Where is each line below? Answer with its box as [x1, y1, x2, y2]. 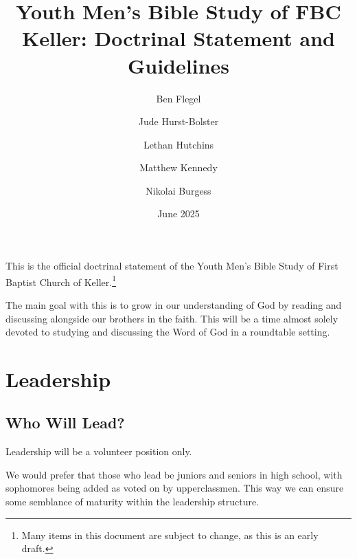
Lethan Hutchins [143, 137, 214, 151]
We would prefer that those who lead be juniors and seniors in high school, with [5, 467, 343, 481]
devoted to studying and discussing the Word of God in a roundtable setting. [5, 325, 330, 339]
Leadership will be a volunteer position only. [5, 444, 192, 459]
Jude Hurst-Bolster [138, 114, 219, 129]
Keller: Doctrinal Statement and [21, 24, 336, 52]
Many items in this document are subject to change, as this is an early [21, 527, 319, 542]
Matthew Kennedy [139, 160, 218, 175]
